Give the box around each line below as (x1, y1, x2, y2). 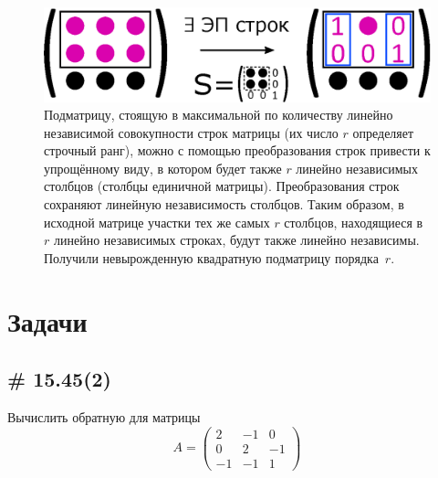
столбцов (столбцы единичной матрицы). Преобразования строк (44, 176, 400, 196)
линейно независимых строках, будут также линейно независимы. (53, 230, 420, 250)
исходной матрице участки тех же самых (44, 212, 270, 231)
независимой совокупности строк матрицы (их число (44, 122, 339, 142)
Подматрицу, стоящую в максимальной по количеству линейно (44, 105, 393, 124)
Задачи (7, 302, 88, 339)
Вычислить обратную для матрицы (7, 408, 201, 427)
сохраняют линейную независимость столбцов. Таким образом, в (44, 195, 404, 214)
